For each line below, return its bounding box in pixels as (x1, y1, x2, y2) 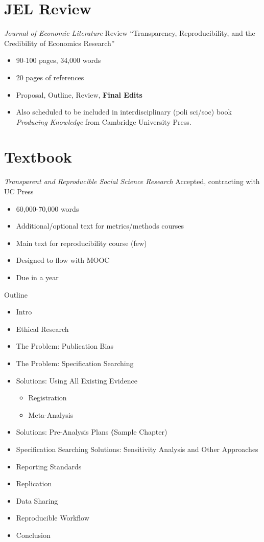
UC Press (4, 186, 34, 196)
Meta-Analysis (28, 409, 74, 420)
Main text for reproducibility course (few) (16, 237, 147, 248)
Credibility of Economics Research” (4, 37, 115, 48)
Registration (28, 392, 67, 403)
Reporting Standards (16, 461, 82, 471)
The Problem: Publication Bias (16, 341, 113, 351)
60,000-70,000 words (16, 203, 79, 214)
